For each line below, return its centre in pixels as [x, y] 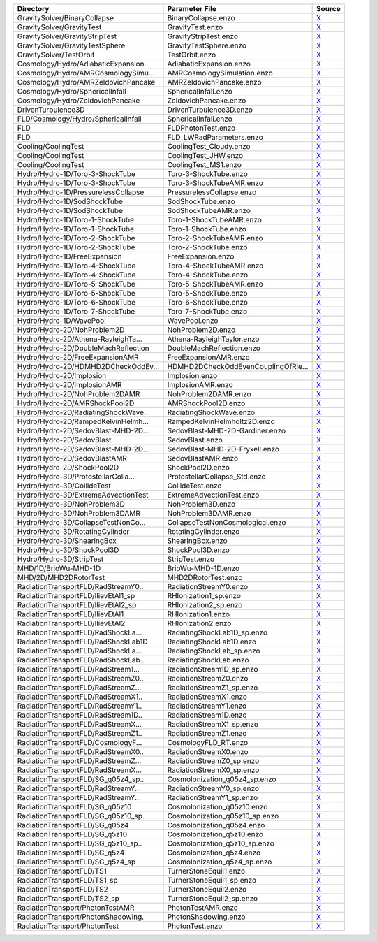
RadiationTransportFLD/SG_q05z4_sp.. [81, 779]
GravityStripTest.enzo [203, 36]
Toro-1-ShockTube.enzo [207, 229]
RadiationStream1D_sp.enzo [213, 669]
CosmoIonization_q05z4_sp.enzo [222, 779]
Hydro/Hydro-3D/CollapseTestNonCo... [81, 522]
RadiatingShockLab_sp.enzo [214, 651]
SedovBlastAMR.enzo [203, 458]
